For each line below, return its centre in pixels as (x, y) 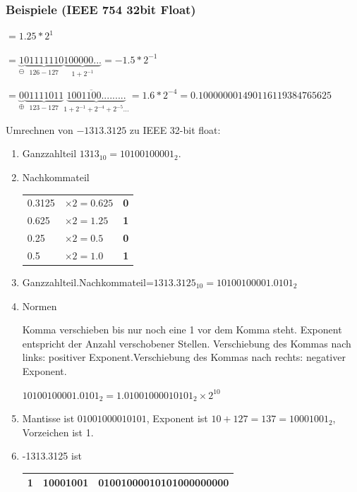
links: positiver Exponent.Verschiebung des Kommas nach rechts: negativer (184, 357)
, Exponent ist (177, 418)
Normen (40, 306)
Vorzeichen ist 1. (58, 432)
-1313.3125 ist (52, 456)
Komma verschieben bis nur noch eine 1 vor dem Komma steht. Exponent (182, 330)
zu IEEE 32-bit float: (175, 129)
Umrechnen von (40, 129)
